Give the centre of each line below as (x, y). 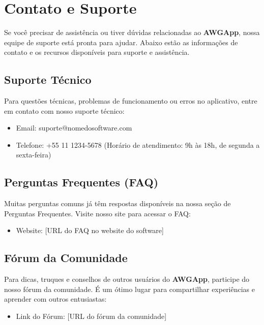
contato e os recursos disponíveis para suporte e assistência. (97, 52)
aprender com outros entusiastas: (55, 299)
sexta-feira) (34, 155)
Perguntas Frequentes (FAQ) (81, 182)
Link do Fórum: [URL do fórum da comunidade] (91, 316)
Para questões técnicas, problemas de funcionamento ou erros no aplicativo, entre (131, 101)
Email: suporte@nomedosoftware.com (74, 128)
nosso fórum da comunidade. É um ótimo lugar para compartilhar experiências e (130, 289)
